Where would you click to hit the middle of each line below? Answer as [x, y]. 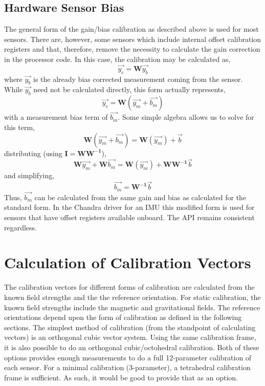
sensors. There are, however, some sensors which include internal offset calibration [133, 39]
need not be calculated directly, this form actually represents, [129, 89]
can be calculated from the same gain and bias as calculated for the [140, 197]
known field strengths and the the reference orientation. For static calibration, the [132, 297]
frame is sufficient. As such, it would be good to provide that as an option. [121, 377]
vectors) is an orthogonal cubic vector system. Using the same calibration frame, [130, 337]
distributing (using [33, 153]
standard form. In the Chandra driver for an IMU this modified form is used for [129, 207]
